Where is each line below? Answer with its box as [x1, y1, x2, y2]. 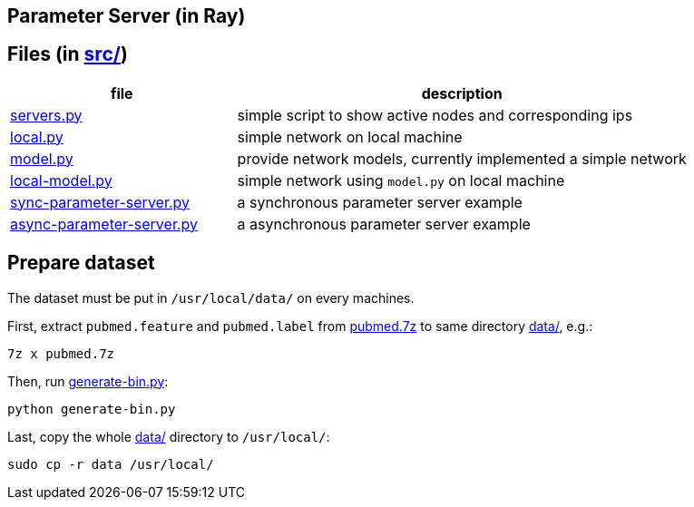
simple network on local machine [237, 127, 463, 146]
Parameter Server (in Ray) [7, 5, 246, 27]
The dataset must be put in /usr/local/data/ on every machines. [7, 289, 415, 306]
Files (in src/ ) [7, 43, 128, 66]
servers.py [10, 105, 83, 124]
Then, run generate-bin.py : [7, 373, 169, 389]
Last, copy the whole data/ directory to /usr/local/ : [7, 428, 330, 444]
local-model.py [10, 171, 112, 190]
